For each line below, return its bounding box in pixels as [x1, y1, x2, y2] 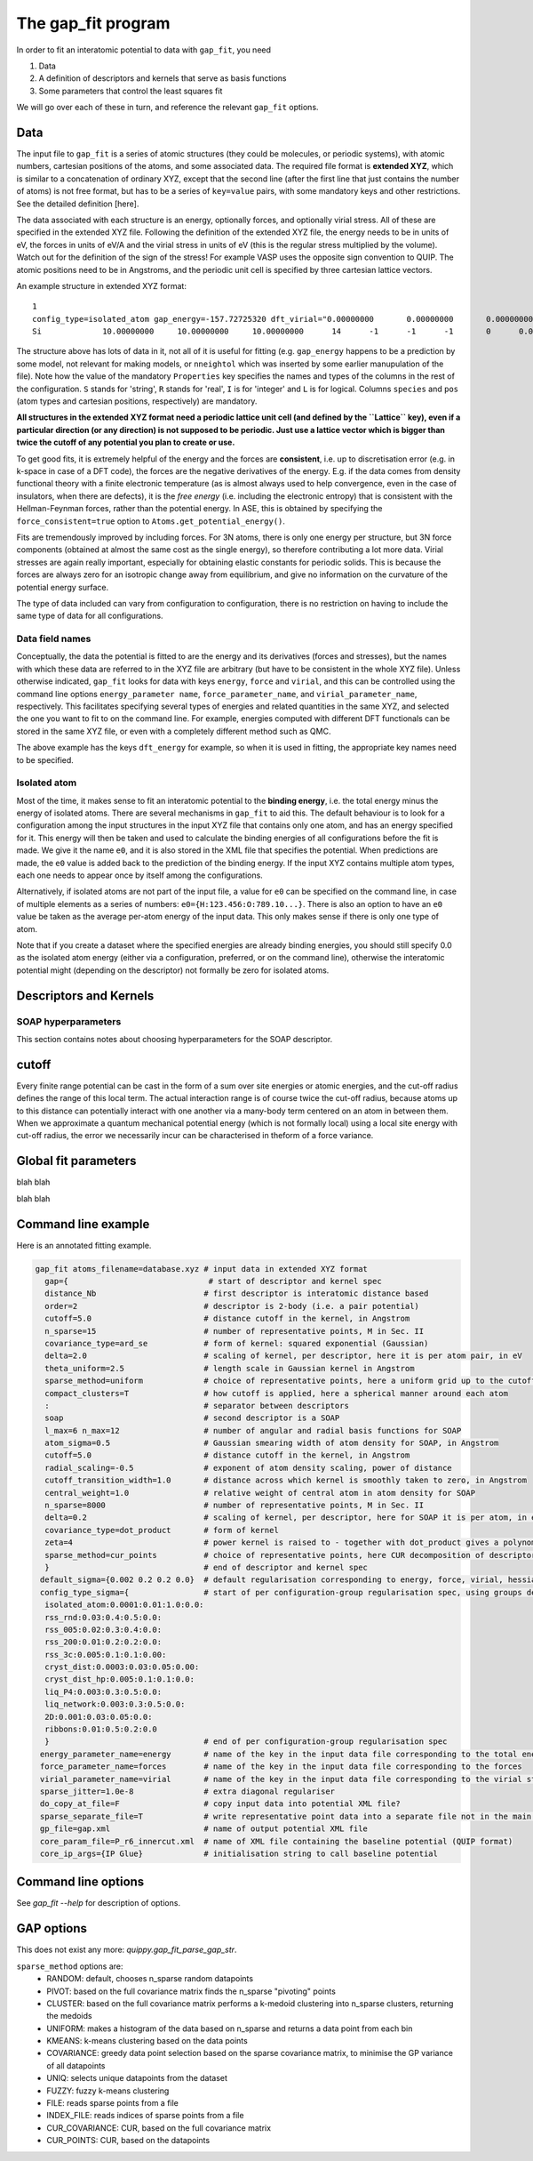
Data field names [16, 632, 91, 645]
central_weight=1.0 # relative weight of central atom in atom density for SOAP [44, 1488, 475, 1498]
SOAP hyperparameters [16, 1015, 122, 1027]
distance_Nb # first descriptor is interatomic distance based [44, 1289, 429, 1298]
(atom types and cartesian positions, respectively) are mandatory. [16, 396, 258, 406]
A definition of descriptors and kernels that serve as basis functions [38, 73, 287, 84]
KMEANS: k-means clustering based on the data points [46, 2036, 248, 2046]
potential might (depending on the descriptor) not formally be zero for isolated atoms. [16, 965, 330, 976]
